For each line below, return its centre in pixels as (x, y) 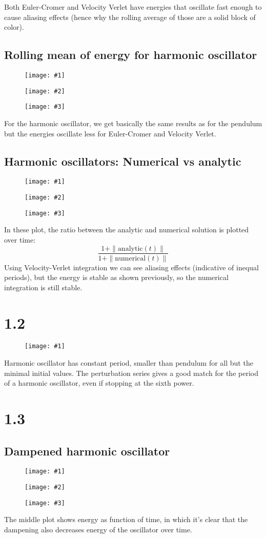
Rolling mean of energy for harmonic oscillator (131, 55)
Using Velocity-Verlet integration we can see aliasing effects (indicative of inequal (131, 267)
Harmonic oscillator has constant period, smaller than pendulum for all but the (129, 363)
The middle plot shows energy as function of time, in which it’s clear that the (126, 519)
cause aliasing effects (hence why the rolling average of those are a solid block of (130, 17)
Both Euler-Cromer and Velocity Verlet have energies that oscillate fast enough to (133, 7)
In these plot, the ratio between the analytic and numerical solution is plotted (127, 230)
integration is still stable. (43, 287)
